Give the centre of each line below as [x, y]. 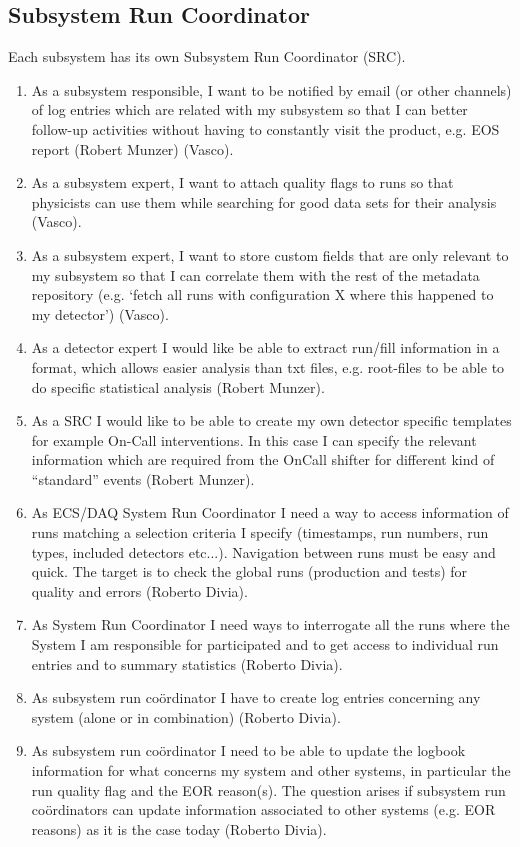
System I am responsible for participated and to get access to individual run [265, 644]
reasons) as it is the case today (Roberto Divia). [179, 828]
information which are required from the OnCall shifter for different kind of [263, 459]
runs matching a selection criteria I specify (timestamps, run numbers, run [260, 532]
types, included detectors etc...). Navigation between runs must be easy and [263, 551]
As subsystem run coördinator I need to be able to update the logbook [248, 750]
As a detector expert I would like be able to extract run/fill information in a [265, 347]
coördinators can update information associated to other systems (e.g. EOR [263, 809]
